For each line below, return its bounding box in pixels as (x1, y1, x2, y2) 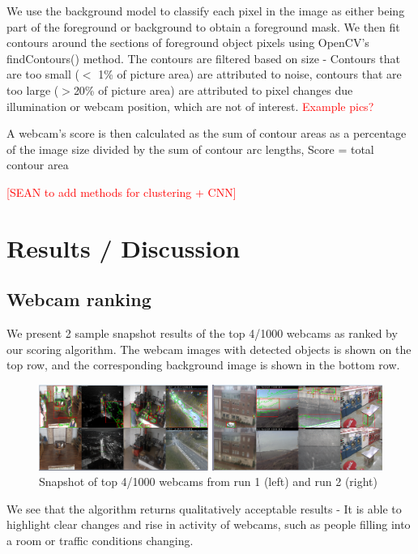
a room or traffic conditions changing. (6, 531, 194, 548)
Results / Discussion (6, 231, 241, 264)
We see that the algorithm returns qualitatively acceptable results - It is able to (6, 500, 402, 517)
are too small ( (6, 66, 79, 83)
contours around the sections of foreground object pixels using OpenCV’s (6, 34, 369, 51)
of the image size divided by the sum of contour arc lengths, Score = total (6, 140, 374, 157)
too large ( (6, 81, 59, 98)
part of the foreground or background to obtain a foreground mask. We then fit (6, 18, 400, 35)
